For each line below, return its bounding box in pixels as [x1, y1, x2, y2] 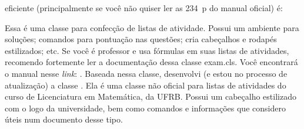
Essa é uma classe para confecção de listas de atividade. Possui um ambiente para [5, 21, 299, 33]
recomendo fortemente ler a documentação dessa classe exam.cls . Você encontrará [5, 56, 298, 68]
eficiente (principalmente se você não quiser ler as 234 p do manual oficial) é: [5, 2, 283, 13]
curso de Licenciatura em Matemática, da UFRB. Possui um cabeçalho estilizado [5, 90, 296, 103]
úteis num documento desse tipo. [5, 113, 123, 125]
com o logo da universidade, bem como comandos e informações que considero [5, 101, 286, 114]
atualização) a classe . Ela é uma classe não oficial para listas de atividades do [5, 79, 286, 91]
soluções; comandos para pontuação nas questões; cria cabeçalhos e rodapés [5, 33, 277, 45]
